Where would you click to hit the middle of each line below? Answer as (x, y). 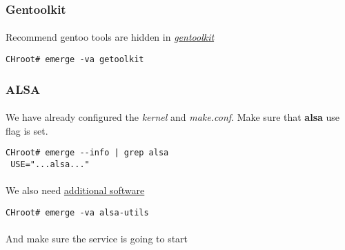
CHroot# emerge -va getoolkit (75, 60)
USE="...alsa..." (50, 164)
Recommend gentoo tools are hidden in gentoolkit (110, 37)
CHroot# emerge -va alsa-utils (77, 212)
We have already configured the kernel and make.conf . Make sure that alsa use (173, 117)
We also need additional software (75, 190)
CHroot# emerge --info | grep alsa (87, 153)
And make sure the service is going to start (97, 239)
